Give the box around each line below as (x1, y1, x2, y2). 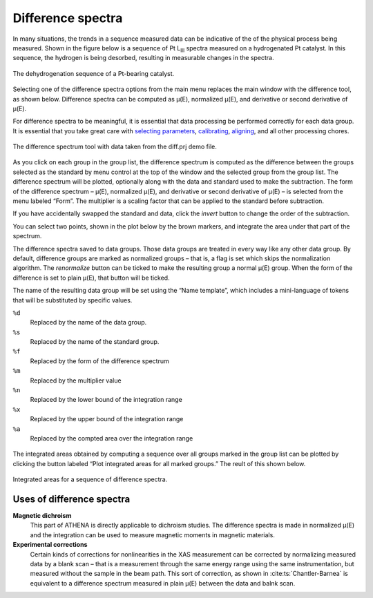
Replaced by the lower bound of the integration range (30, 396, 182, 404)
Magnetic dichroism (12, 512, 72, 520)
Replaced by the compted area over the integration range (30, 434, 193, 442)
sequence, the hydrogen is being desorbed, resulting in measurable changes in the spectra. (12, 54, 274, 62)
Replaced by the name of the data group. (30, 318, 147, 327)
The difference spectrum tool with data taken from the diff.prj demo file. (12, 142, 217, 151)
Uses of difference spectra (12, 493, 131, 505)
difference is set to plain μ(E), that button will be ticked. (12, 273, 170, 282)
